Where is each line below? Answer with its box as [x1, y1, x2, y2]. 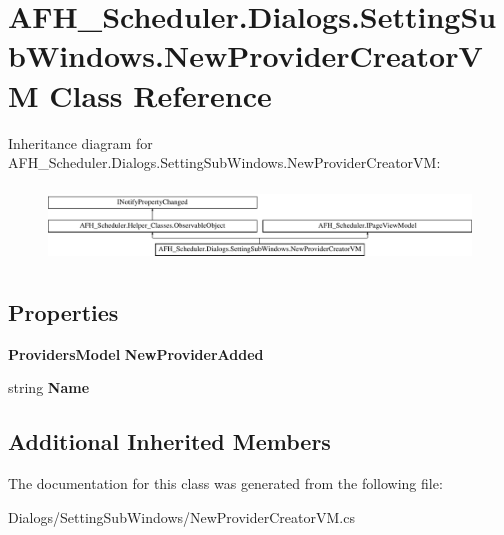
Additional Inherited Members [8, 426, 331, 457]
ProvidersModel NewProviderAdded [8, 343, 264, 364]
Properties [8, 296, 119, 327]
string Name [8, 377, 90, 398]
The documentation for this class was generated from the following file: [8, 472, 443, 493]
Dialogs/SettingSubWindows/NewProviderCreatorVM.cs [8, 506, 355, 527]
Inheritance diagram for [8, 132, 153, 153]
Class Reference [49, 74, 272, 115]
